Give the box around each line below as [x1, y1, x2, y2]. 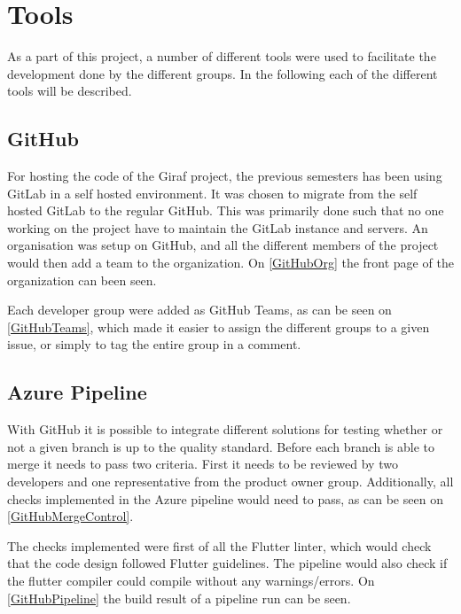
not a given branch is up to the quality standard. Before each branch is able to [7, 437, 435, 455]
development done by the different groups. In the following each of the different [7, 64, 438, 82]
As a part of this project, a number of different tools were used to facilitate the [7, 47, 436, 66]
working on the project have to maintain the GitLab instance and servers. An [7, 218, 428, 237]
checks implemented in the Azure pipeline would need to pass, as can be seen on [7, 489, 443, 508]
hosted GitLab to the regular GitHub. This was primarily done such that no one [7, 201, 444, 220]
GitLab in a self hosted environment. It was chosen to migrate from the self [7, 183, 418, 202]
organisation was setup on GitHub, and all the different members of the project [7, 236, 439, 254]
